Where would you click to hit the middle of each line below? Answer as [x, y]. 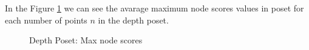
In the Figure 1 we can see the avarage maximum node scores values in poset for [154, 8]
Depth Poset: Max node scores [86, 40]
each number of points [46, 20]
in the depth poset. [133, 20]
